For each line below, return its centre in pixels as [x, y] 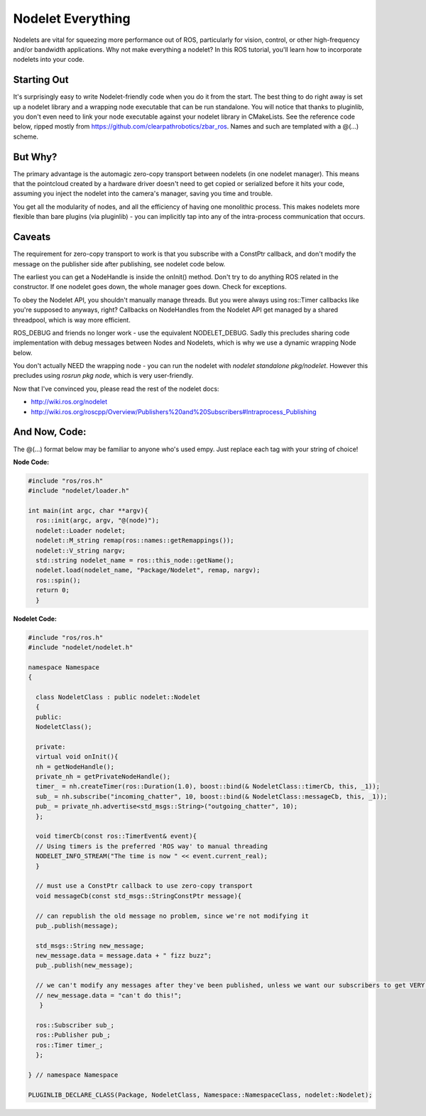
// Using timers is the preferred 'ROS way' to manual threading [152, 846]
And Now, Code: [50, 432]
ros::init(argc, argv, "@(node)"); [98, 521]
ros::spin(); [58, 580]
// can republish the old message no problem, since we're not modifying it [172, 916]
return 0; [53, 590]
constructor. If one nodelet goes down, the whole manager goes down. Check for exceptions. [150, 287]
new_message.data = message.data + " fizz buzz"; [124, 956]
